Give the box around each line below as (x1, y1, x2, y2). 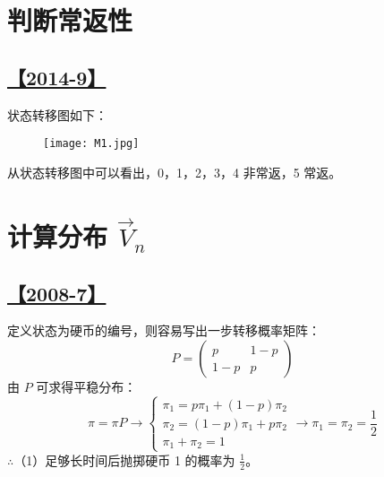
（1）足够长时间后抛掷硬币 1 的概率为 (13, 450, 235, 469)
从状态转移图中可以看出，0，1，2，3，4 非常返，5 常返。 (7, 162, 342, 181)
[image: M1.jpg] (43, 137, 140, 151)
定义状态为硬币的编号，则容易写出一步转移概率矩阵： (7, 321, 320, 340)
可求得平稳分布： (36, 377, 137, 396)
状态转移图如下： (7, 105, 107, 124)
